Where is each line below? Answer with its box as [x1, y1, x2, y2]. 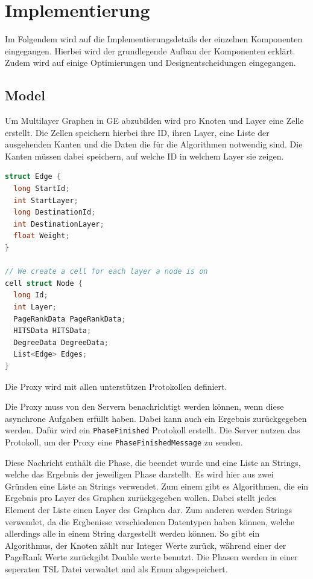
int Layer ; [13, 303, 57, 312]
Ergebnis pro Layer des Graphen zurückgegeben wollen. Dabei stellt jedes [5, 491, 276, 504]
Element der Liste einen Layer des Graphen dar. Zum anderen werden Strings [5, 503, 292, 516]
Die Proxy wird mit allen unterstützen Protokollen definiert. [5, 380, 227, 392]
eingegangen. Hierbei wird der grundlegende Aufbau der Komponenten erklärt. [5, 44, 296, 57]
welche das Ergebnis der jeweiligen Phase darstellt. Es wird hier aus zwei [5, 468, 274, 480]
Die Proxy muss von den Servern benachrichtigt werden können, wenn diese [5, 400, 284, 413]
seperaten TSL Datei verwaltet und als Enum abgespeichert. [5, 563, 228, 575]
